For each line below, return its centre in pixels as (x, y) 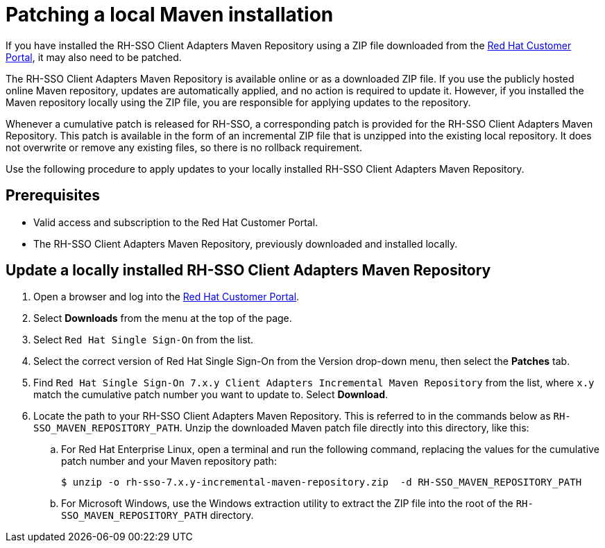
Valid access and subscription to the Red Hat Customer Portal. (176, 222)
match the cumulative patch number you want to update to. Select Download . (211, 395)
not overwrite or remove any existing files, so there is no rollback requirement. (184, 147)
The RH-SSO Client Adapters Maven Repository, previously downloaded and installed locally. (246, 243)
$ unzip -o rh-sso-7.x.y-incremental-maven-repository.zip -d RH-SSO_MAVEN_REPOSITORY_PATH (322, 482)
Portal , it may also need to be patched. (94, 57)
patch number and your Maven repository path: (169, 461)
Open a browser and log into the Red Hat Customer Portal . (167, 297)
